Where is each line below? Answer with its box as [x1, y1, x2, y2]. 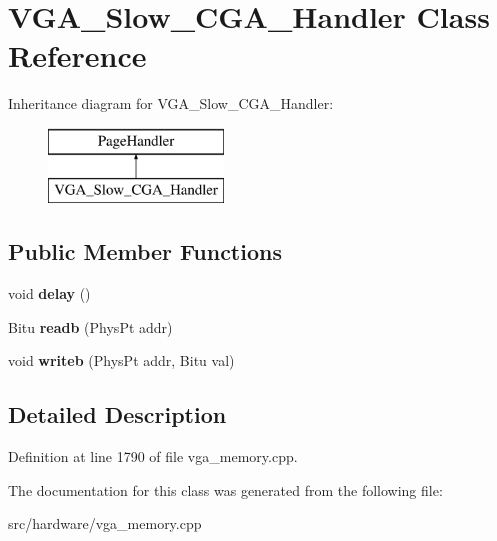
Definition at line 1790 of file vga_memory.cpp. [8, 446, 298, 467]
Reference [8, 35, 147, 76]
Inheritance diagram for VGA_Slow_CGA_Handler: [8, 93, 334, 114]
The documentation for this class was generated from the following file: [8, 479, 443, 500]
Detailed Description [8, 399, 227, 430]
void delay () [8, 283, 91, 304]
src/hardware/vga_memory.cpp [8, 513, 202, 534]
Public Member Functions [8, 236, 282, 267]
